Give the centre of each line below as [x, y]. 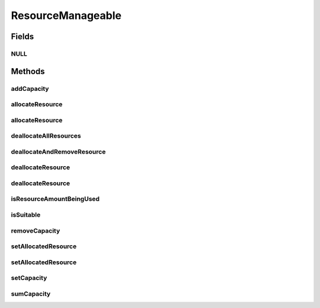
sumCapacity [31, 294]
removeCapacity [36, 230]
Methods [28, 71]
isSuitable [26, 215]
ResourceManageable [66, 15]
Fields [23, 36]
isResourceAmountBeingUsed [55, 199]
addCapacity [30, 88]
